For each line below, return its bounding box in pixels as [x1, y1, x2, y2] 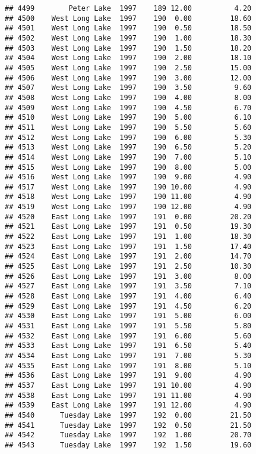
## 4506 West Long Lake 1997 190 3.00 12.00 [5, 73, 252, 82]
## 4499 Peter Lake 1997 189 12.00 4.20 [5, 4, 252, 13]
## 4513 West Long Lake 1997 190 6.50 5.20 [5, 143, 252, 152]
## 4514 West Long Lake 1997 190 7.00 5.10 [5, 153, 252, 161]
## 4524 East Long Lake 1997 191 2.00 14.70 [5, 252, 252, 261]
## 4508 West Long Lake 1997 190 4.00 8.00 [5, 93, 252, 102]
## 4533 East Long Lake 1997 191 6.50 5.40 [5, 341, 252, 350]
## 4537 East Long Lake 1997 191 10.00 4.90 [5, 381, 252, 390]
